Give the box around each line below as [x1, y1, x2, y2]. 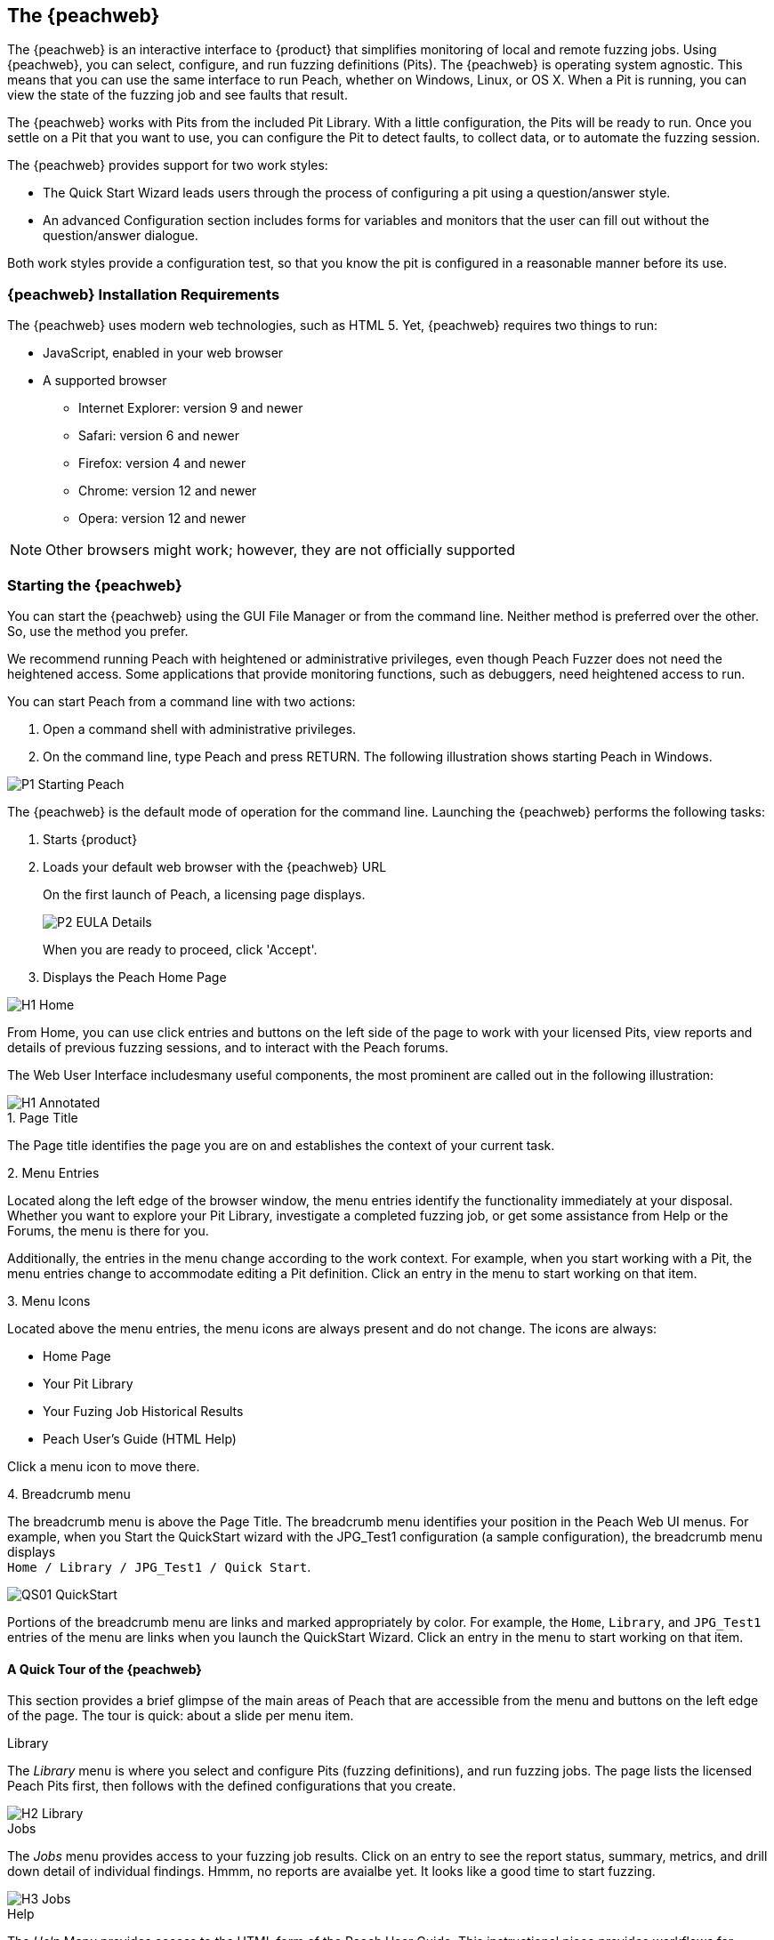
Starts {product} [43, 831, 138, 847]
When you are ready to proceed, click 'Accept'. [43, 941, 318, 957]
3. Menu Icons [7, 1292, 91, 1308]
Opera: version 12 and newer [78, 511, 246, 527]
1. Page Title [7, 1109, 78, 1125]
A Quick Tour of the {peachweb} [7, 1661, 202, 1677]
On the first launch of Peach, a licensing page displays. [43, 886, 366, 902]
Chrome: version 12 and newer [78, 483, 257, 499]
